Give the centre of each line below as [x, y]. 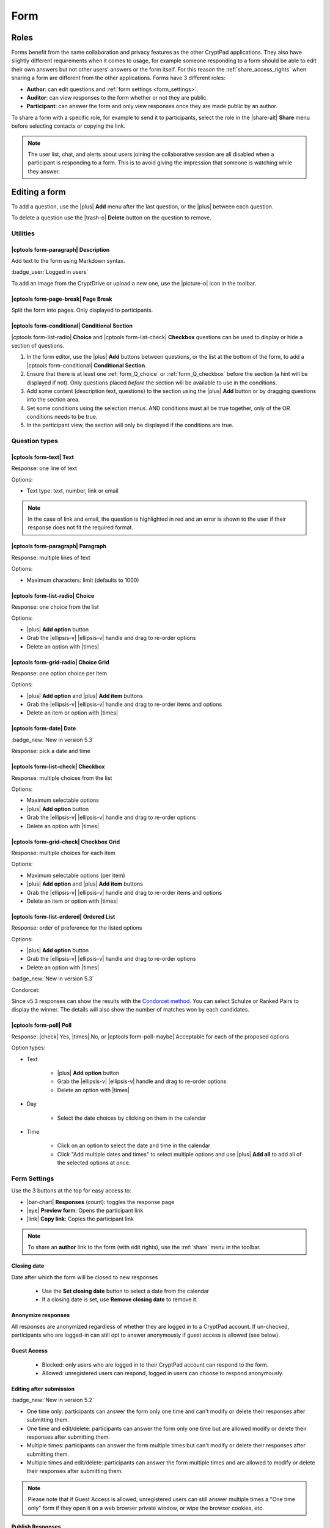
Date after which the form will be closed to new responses [85, 1277]
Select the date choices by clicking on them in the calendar [132, 1118]
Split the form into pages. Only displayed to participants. [82, 310]
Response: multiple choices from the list [62, 778]
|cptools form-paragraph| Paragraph [59, 546]
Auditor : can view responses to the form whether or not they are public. [117, 98]
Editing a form [39, 192]
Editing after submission [43, 1389]
